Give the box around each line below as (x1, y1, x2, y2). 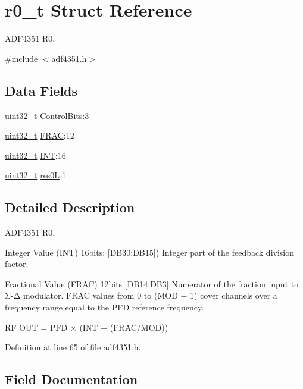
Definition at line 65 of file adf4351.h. (5, 341, 141, 353)
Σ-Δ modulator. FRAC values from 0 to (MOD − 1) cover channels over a (5, 289, 277, 302)
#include (5, 52, 38, 64)
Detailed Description (5, 198, 135, 217)
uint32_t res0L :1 (5, 169, 67, 181)
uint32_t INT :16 (5, 149, 66, 161)
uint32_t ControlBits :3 (5, 109, 89, 121)
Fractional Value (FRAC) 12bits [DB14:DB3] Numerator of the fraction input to (5, 277, 299, 290)
